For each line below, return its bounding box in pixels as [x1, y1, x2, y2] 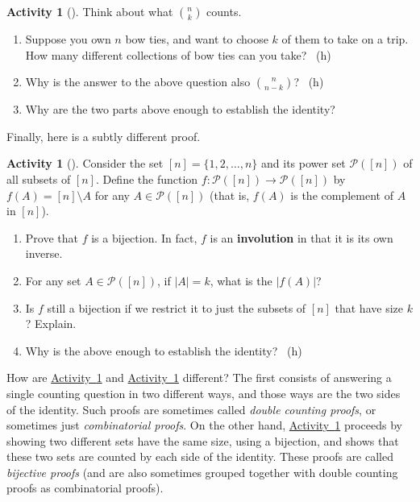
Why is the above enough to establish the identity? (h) [25, 342, 302, 359]
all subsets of [6, 170, 71, 187]
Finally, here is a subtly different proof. [6, 127, 201, 144]
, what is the [210, 272, 272, 288]
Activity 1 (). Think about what [6, 3, 173, 19]
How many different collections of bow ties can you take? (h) [25, 46, 331, 63]
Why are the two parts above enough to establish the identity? [25, 101, 335, 118]
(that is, [210, 186, 250, 203]
